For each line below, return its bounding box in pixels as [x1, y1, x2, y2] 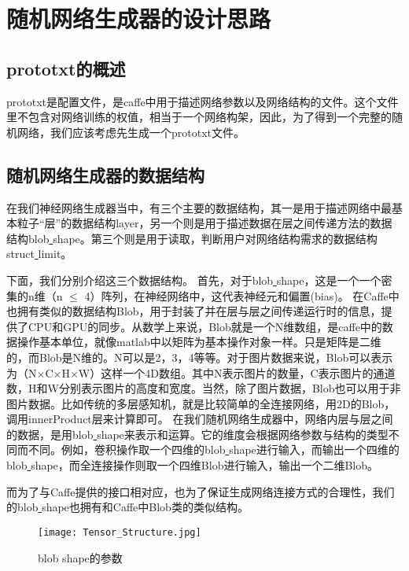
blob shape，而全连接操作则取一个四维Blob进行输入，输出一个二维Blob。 [6, 457, 379, 473]
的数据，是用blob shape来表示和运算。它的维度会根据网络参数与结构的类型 [6, 425, 389, 442]
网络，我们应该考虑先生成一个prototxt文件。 [17, 123, 245, 140]
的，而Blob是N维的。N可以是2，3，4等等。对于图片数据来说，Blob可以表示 [6, 348, 393, 365]
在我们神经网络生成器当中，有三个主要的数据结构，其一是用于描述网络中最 [6, 199, 392, 216]
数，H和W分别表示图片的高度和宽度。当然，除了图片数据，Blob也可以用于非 [6, 380, 401, 396]
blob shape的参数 [38, 549, 123, 565]
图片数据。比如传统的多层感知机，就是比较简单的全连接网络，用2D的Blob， [6, 395, 396, 411]
